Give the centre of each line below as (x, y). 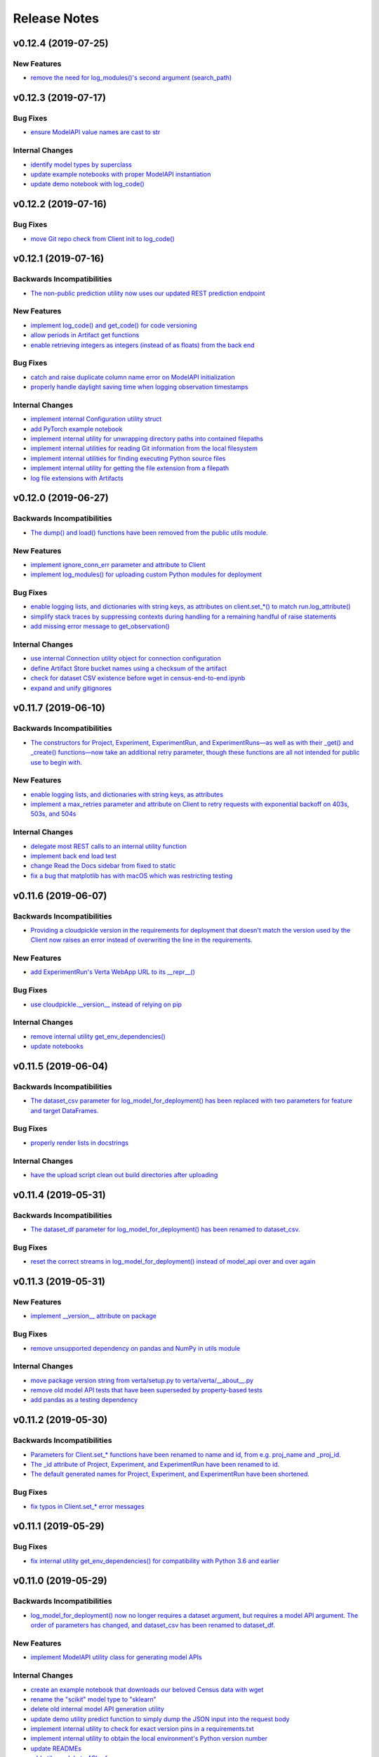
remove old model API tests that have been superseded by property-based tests (147, 1390)
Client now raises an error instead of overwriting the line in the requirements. (141, 940)
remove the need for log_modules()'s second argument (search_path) (131, 78)
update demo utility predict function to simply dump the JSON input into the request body (160, 1719)
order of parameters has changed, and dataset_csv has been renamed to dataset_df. (153, 1625)
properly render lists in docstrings (80, 1143)
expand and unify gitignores (71, 688)
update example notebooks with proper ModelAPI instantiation (121, 174)
